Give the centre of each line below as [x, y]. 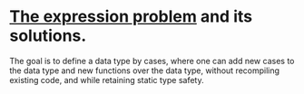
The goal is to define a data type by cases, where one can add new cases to [152, 61]
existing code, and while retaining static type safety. [107, 80]
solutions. [48, 36]
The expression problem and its [131, 17]
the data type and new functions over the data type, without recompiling [144, 70]
